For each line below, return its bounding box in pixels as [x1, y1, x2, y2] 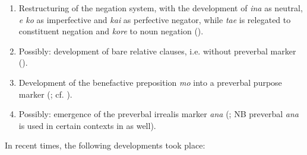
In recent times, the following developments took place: [5, 139, 205, 151]
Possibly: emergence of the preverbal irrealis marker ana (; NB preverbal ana [18, 108, 299, 120]
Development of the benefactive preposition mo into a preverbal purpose [18, 76, 282, 88]
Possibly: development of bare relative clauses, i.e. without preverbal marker [18, 44, 296, 57]
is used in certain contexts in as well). [18, 119, 156, 131]
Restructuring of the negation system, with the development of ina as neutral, [18, 2, 303, 14]
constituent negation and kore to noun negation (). [18, 25, 204, 37]
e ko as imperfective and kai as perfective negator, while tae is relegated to [18, 13, 291, 25]
